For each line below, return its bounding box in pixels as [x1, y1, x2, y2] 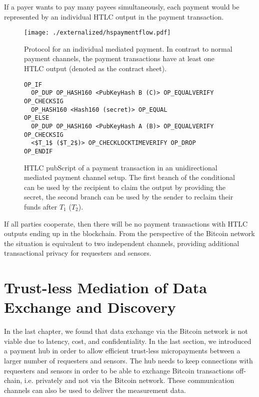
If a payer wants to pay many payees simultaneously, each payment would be [4, 2, 239, 12]
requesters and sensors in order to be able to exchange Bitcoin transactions [4, 365, 234, 375]
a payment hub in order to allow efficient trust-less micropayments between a [4, 345, 240, 356]
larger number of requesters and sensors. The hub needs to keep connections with [4, 355, 253, 365]
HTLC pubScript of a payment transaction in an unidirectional [24, 162, 217, 172]
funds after [24, 201, 57, 212]
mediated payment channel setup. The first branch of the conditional [24, 172, 235, 182]
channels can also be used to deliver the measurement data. [4, 384, 186, 395]
